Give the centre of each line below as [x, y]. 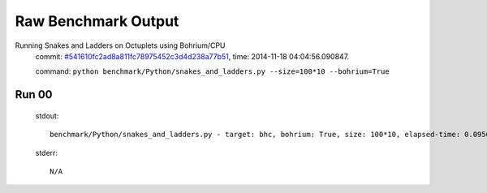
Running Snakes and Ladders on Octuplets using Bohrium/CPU [121, 45]
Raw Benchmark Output [97, 21]
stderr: [47, 152]
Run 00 [34, 94]
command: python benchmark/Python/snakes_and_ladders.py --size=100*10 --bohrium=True [212, 71]
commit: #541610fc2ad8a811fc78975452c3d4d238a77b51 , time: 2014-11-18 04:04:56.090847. [192, 56]
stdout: [47, 116]
